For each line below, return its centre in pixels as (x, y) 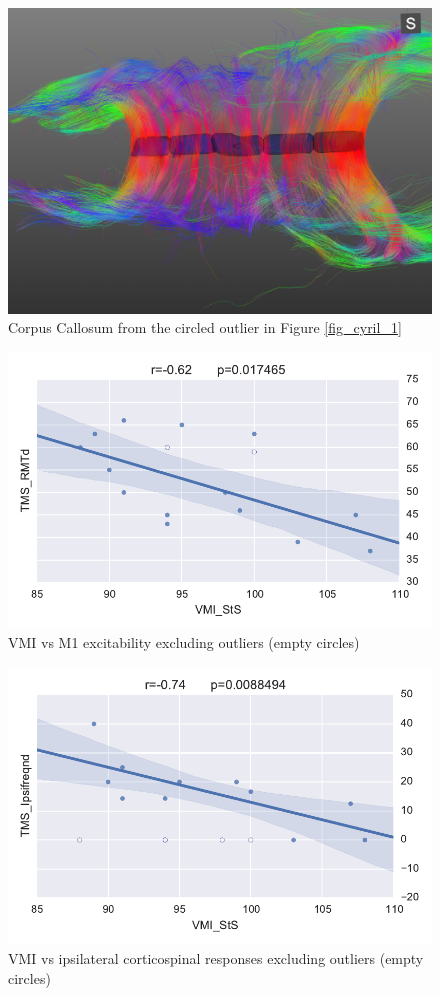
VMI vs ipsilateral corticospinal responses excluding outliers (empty (216, 958)
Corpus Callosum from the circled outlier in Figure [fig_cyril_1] (205, 327)
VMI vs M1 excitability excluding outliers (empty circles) (184, 642)
